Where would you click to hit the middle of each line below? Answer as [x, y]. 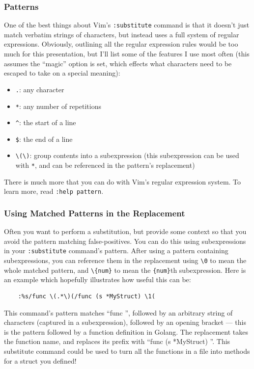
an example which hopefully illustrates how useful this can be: [98, 279]
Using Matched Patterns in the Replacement [95, 213]
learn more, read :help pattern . [54, 191]
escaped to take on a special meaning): [62, 73]
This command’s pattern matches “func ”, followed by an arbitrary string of [118, 312]
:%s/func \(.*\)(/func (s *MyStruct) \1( [86, 296]
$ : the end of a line [44, 139]
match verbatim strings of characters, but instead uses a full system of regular [122, 34]
